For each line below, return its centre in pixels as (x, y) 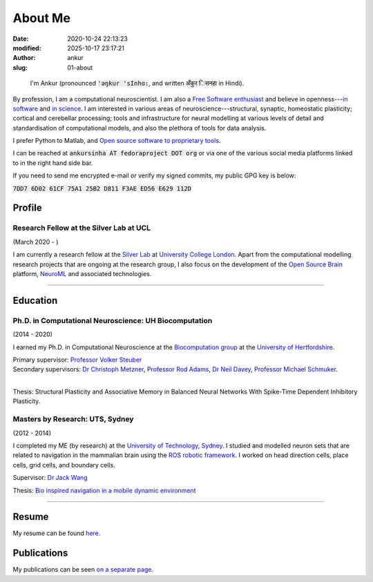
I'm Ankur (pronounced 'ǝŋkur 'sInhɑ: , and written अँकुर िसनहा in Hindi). (137, 84)
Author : (24, 58)
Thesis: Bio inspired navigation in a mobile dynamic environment (104, 490)
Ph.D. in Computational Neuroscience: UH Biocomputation (113, 320)
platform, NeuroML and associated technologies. (82, 273)
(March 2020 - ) (36, 242)
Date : (21, 39)
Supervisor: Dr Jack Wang (50, 478)
